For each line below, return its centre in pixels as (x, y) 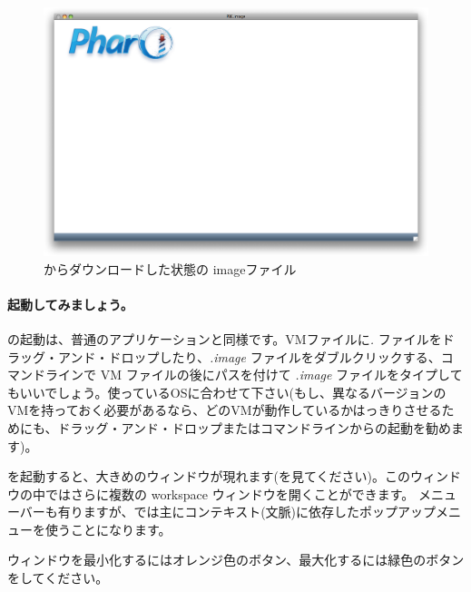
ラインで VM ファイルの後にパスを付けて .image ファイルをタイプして (254, 375)
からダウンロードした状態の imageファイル (170, 268)
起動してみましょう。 (70, 304)
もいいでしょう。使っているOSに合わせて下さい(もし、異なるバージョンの (227, 392)
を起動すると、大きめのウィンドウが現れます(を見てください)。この (209, 476)
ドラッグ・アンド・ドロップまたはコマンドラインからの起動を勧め (255, 427)
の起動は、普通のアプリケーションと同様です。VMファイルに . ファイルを (225, 338)
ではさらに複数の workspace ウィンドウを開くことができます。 (230, 493)
